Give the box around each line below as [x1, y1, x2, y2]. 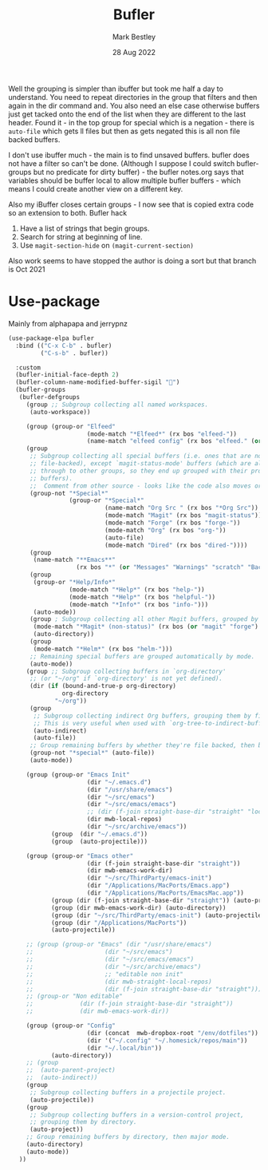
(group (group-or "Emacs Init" [26, 770, 130, 779]
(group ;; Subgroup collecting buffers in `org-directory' [26, 667, 227, 675]
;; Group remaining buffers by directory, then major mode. [26, 1133, 230, 1141]
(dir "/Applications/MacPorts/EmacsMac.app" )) [86, 889, 245, 897]
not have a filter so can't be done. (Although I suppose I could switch [8, 158, 235, 168]
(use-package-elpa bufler [8, 334, 94, 342]
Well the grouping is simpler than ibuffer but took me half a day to [8, 84, 223, 93]
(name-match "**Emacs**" [33, 556, 116, 564]
